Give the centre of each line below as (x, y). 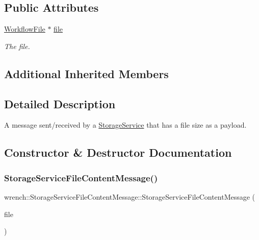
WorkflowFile (25, 29)
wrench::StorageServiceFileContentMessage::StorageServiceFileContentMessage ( (130, 196)
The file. (17, 46)
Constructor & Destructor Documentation (118, 152)
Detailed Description (60, 103)
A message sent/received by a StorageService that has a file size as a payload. (125, 125)
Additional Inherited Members (86, 73)
